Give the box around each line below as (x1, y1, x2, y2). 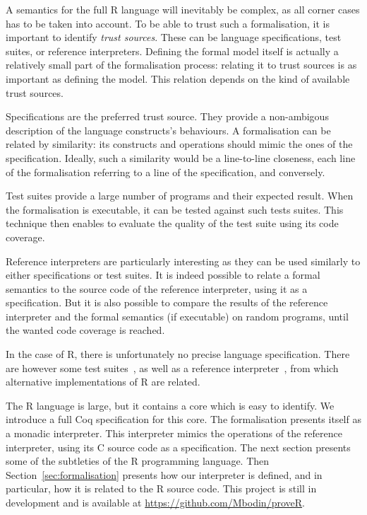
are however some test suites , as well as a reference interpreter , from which (6, 360, 339, 375)
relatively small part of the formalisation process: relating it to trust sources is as (6, 57, 357, 72)
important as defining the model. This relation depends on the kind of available (6, 71, 350, 86)
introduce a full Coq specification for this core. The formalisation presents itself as (6, 412, 361, 427)
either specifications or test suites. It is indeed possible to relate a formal (6, 267, 320, 282)
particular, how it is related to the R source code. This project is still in (6, 481, 317, 496)
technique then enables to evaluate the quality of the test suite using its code (6, 216, 339, 231)
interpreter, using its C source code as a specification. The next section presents (6, 439, 351, 454)
